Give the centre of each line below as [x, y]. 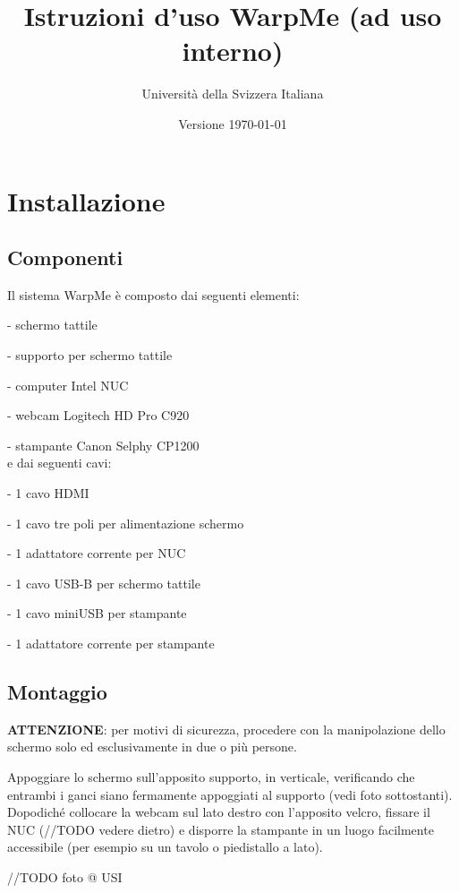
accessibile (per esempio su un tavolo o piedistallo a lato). [165, 847]
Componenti [65, 258]
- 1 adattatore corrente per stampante [111, 644]
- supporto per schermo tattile [90, 355]
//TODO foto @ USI [65, 876]
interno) [233, 51]
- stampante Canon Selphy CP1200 [103, 445]
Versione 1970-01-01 [233, 123]
